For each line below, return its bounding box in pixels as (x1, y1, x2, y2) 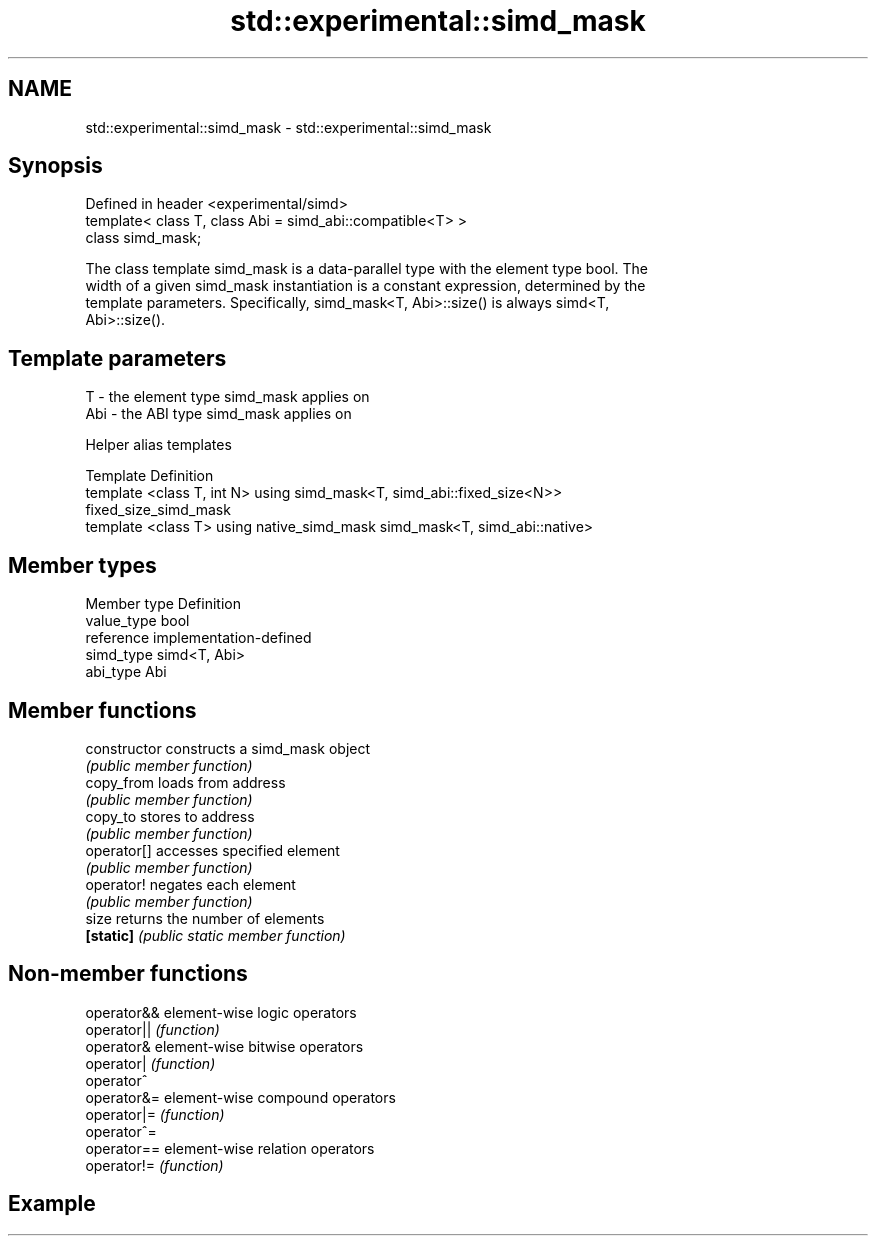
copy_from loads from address (85, 773, 286, 791)
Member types (8, 552, 157, 578)
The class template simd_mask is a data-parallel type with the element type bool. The (85, 260, 649, 278)
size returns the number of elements (85, 909, 325, 927)
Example (8, 1191, 96, 1217)
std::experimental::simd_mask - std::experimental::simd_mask (85, 118, 492, 136)
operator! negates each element (85, 875, 296, 893)
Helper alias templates (85, 436, 232, 454)
